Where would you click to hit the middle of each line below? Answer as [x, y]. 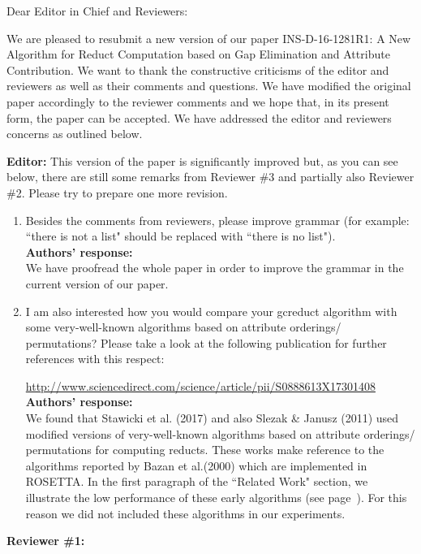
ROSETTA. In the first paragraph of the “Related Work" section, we [197, 481]
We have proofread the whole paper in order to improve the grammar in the [215, 268]
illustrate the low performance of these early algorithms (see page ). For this [216, 498]
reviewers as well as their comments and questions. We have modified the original [209, 86]
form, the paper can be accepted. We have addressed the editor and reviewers [199, 117]
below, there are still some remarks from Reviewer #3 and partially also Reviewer [210, 177]
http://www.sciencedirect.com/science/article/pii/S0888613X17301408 [200, 385]
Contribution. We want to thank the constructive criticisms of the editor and [198, 69]
